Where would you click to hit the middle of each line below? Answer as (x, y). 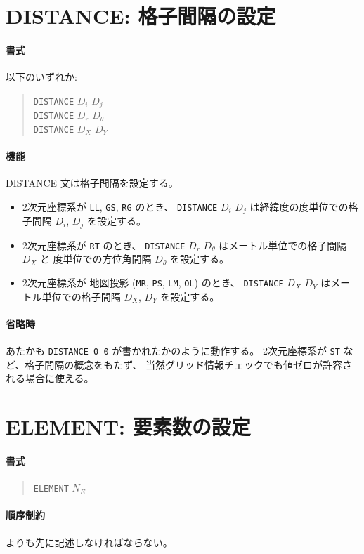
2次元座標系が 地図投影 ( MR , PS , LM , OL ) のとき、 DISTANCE (153, 283)
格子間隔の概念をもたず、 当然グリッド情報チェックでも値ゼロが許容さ (188, 364)
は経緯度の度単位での (299, 206)
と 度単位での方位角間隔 (96, 259)
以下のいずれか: (41, 77)
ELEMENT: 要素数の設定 (128, 427)
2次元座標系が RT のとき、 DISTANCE (104, 245)
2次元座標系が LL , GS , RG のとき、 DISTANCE (120, 206)
